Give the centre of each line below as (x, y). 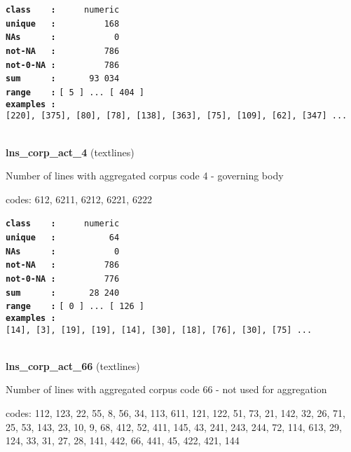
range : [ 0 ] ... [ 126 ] (75, 307)
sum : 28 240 (63, 293)
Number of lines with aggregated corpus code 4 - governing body (145, 176)
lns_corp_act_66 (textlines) (73, 365)
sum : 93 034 (63, 79)
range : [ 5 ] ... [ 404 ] (75, 92)
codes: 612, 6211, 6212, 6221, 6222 (79, 199)
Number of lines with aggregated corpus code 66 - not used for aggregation (166, 389)
